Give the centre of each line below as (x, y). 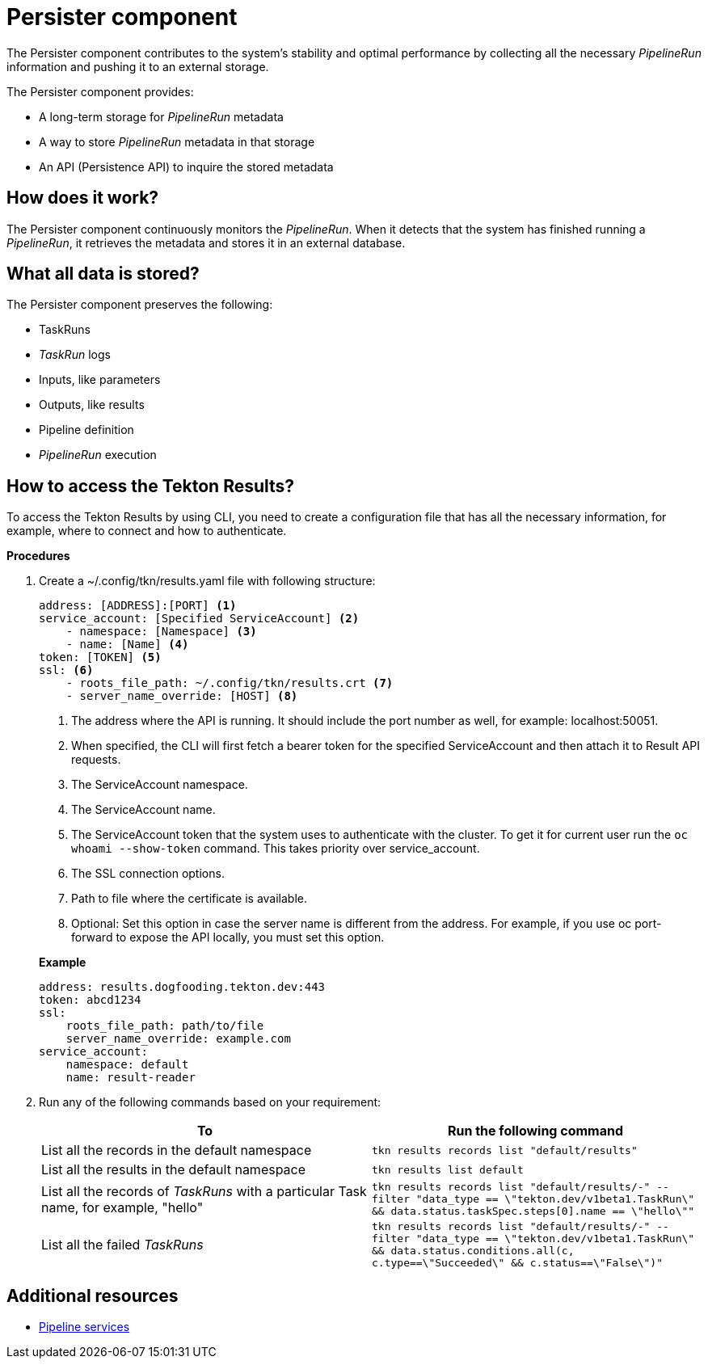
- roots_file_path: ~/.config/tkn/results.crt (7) (230, 683)
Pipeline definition (86, 430)
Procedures (38, 556)
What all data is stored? (103, 274)
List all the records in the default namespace (177, 1150)
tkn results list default (448, 1169)
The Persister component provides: (100, 91)
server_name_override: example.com (178, 1039)
